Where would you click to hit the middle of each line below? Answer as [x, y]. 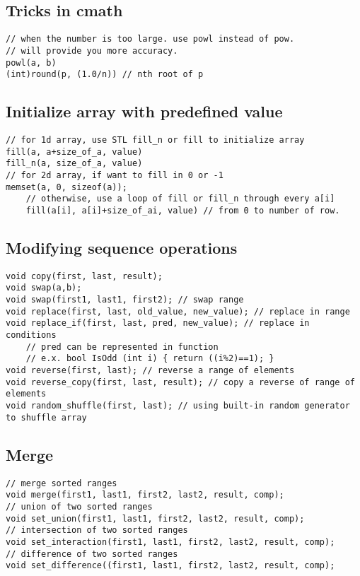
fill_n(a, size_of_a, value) [74, 164]
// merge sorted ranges [62, 483]
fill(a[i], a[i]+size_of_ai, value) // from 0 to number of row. [183, 210]
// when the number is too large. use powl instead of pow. [150, 39]
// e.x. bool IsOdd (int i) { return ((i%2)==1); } [150, 359]
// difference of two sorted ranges [92, 554]
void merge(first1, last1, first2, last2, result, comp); [145, 495]
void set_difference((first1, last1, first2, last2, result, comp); [170, 566]
